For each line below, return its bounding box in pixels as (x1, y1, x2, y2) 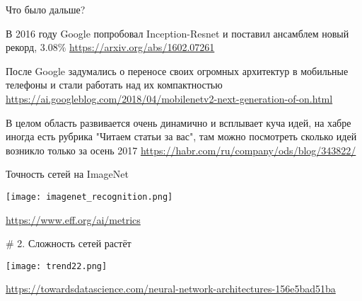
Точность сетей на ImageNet (6, 166, 129, 181)
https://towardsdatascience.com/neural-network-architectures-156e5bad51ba (6, 281, 336, 296)
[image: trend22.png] (6, 261, 107, 271)
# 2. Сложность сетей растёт (6, 236, 132, 251)
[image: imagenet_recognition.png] (6, 191, 173, 202)
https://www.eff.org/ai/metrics (6, 212, 141, 227)
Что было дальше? (6, 2, 86, 16)
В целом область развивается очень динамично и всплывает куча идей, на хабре (6, 115, 351, 130)
